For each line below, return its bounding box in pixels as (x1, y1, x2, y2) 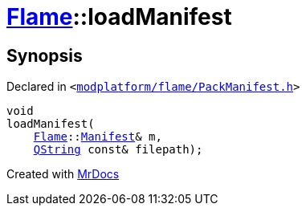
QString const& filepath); (33, 143, 203, 157)
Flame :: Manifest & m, (33, 130, 162, 144)
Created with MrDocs (6, 167, 120, 181)
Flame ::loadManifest (6, 3, 232, 31)
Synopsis (6, 45, 83, 66)
